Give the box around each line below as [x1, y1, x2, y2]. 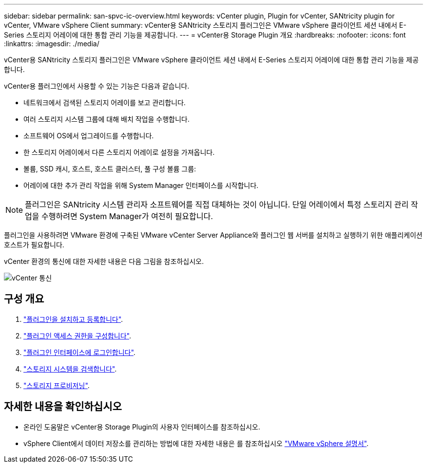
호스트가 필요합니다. [4, 241, 64, 249]
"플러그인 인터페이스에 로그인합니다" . [23, 348, 136, 356]
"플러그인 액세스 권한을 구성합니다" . [23, 331, 131, 340]
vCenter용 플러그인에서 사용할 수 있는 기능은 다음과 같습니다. [4, 82, 190, 90]
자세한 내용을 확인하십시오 [4, 400, 122, 413]
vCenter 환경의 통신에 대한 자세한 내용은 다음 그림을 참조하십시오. [4, 257, 204, 265]
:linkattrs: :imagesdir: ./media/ [4, 39, 99, 48]
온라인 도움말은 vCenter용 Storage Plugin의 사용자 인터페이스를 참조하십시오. [23, 422, 260, 431]
